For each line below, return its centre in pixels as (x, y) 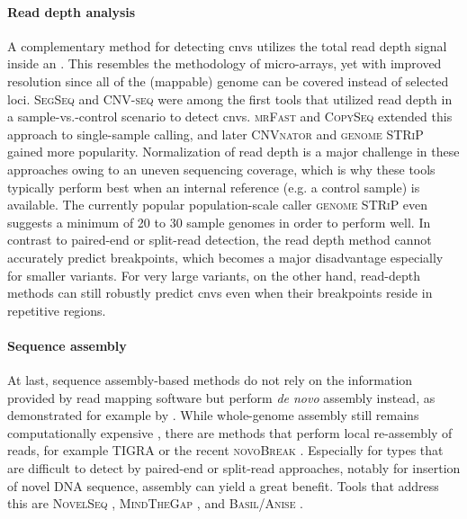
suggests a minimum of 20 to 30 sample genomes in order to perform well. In (219, 222)
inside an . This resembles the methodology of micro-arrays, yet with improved (225, 63)
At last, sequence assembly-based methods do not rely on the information (210, 380)
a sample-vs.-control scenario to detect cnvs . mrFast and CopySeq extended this (230, 116)
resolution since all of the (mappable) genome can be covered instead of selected (228, 81)
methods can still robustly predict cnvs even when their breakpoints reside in (220, 293)
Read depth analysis (72, 11)
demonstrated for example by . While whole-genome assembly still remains (213, 415)
